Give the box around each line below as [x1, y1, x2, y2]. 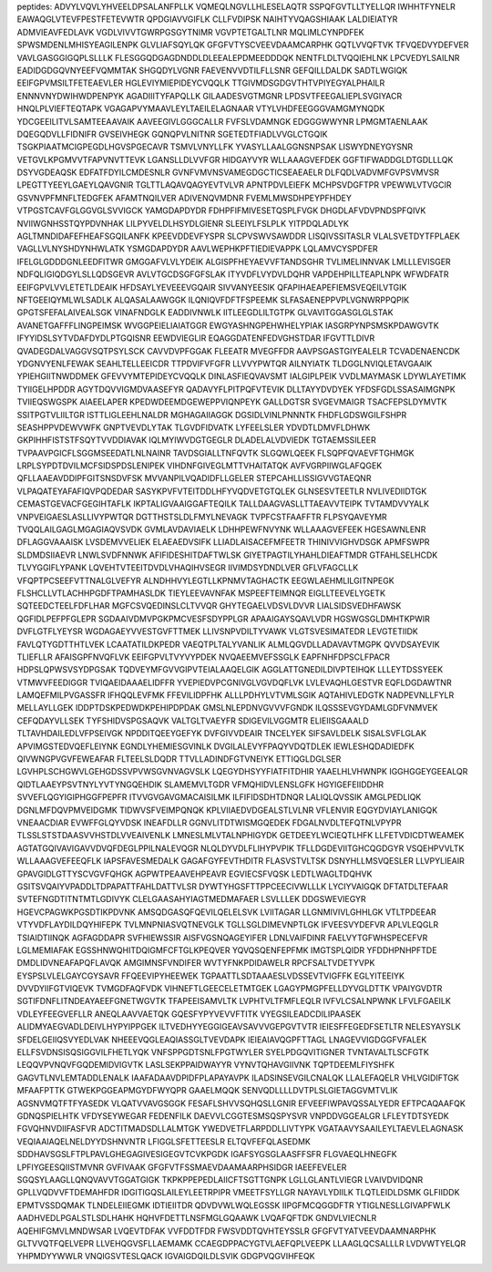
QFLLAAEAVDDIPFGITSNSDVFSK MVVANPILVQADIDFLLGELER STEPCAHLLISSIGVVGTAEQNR [16, 473, 372, 484]
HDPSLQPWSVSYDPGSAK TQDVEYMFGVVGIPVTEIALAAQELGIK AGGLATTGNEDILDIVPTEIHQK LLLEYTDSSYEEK [16, 664, 444, 675]
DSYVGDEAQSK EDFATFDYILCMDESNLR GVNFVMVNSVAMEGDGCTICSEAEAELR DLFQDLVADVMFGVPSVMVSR [16, 167, 439, 178]
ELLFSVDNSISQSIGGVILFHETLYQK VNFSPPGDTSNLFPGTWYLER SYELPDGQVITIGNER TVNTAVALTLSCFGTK [16, 1047, 430, 1058]
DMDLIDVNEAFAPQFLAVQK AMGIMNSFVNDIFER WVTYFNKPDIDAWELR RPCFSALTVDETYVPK [16, 958, 375, 969]
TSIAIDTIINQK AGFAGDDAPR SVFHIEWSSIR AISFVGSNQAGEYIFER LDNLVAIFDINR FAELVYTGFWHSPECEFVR [16, 932, 428, 943]
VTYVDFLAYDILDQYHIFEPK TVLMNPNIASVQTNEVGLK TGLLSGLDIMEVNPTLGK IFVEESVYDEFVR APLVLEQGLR [16, 919, 439, 930]
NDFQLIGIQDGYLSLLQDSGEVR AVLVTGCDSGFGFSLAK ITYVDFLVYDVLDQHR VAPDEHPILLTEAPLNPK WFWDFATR [16, 269, 449, 280]
